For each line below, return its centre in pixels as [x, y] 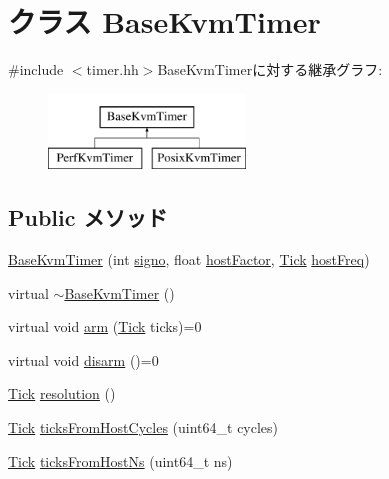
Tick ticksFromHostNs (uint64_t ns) [120, 460]
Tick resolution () [62, 393]
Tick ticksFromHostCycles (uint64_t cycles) [143, 427]
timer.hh [112, 69]
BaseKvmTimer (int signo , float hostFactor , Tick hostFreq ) [189, 259]
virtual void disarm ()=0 [83, 359]
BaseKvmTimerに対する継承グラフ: [270, 69]
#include [36, 69]
